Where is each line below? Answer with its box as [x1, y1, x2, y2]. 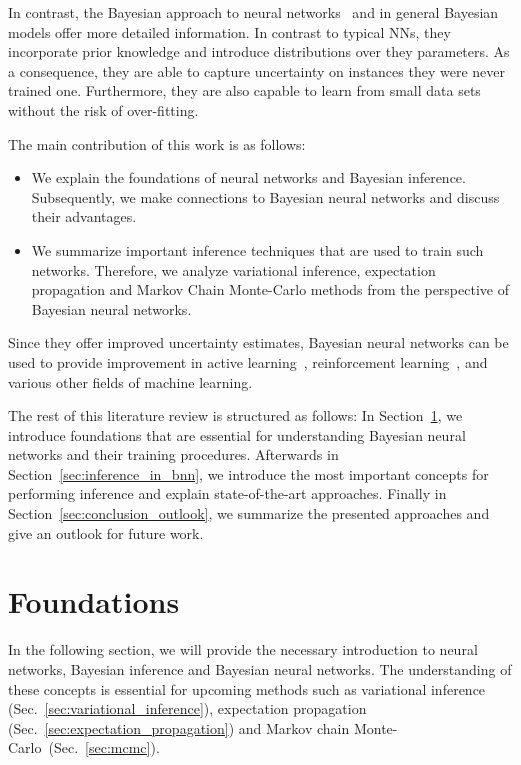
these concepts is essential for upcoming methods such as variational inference [8, 678, 486, 699]
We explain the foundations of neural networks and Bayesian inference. [31, 167, 466, 188]
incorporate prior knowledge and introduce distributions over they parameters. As [8, 41, 510, 62]
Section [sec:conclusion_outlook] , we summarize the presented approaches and [8, 503, 490, 524]
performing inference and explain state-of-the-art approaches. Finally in [8, 483, 447, 504]
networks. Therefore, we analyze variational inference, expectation [31, 259, 436, 280]
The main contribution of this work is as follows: [8, 133, 306, 154]
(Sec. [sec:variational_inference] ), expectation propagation [8, 698, 367, 719]
